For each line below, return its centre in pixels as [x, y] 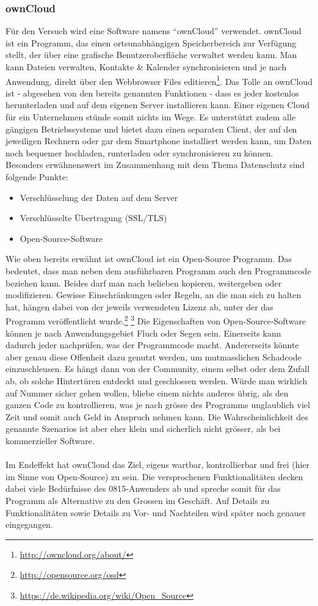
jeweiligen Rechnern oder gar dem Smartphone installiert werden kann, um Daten [159, 141]
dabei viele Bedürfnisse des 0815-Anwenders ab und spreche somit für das [143, 488]
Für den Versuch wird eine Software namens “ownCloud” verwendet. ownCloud [154, 31]
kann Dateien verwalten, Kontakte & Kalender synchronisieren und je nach [146, 67]
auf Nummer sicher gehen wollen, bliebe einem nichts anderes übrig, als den [147, 392]
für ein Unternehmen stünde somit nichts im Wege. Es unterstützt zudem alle [151, 117]
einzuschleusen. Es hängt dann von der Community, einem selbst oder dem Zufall [158, 369]
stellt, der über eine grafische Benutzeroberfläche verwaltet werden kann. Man [151, 55]
